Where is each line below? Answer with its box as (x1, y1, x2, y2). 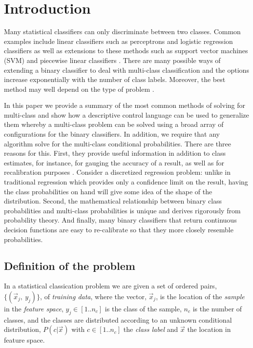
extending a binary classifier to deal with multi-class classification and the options (4, 64, 249, 75)
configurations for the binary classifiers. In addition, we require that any (4, 129, 220, 139)
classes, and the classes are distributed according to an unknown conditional (4, 314, 232, 325)
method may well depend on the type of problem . (4, 83, 154, 94)
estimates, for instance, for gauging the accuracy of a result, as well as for (4, 157, 224, 167)
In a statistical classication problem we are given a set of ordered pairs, (4, 281, 217, 291)
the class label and (123, 324, 178, 334)
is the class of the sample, (105, 303, 182, 313)
